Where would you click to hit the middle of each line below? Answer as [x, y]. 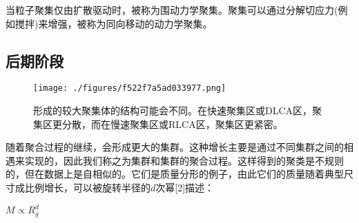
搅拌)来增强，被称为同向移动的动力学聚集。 [114, 23]
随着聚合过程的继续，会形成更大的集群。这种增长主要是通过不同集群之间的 [175, 147]
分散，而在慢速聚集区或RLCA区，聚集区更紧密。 [172, 124]
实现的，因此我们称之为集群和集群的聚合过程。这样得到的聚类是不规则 [184, 160]
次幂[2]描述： [185, 188]
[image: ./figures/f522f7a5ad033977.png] [130, 88]
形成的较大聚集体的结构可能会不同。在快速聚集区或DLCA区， [173, 110]
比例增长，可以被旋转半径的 [87, 188]
